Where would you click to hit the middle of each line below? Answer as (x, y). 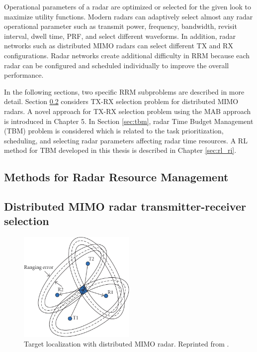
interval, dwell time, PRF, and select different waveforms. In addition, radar (120, 36)
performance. (24, 75)
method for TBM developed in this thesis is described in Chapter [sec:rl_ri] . (120, 150)
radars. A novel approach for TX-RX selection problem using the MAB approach (128, 111)
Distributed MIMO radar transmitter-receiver (125, 206)
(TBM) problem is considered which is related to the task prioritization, (114, 131)
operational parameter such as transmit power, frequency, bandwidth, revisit (121, 26)
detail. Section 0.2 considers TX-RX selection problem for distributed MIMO (121, 101)
